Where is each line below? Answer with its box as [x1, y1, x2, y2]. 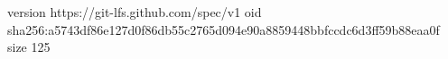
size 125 [7, 38, 51, 56]
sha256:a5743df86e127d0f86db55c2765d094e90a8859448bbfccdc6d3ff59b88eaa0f [7, 20, 440, 38]
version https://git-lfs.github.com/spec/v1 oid [7, 3, 262, 21]
